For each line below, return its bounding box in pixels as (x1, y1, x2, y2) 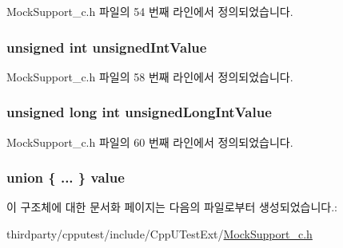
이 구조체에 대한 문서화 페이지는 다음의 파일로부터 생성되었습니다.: (6, 199, 337, 215)
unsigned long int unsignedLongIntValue (6, 102, 272, 122)
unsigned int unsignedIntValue (6, 37, 207, 57)
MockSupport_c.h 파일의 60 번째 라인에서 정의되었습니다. (6, 133, 293, 150)
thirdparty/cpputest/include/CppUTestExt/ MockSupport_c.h (6, 226, 313, 242)
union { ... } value (6, 167, 125, 187)
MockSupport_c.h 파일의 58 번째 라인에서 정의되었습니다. (6, 68, 293, 85)
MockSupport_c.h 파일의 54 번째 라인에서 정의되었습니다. (6, 3, 293, 19)
